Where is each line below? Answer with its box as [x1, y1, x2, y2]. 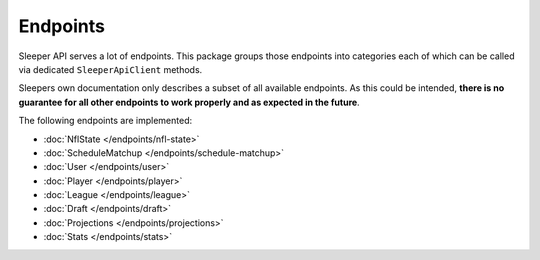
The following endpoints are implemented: [18, 115, 193, 127]
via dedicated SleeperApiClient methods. [18, 63, 203, 75]
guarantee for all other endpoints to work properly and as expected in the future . [18, 96, 360, 108]
